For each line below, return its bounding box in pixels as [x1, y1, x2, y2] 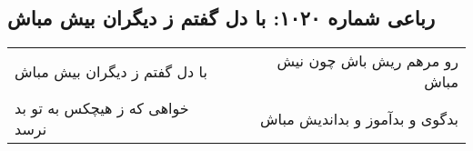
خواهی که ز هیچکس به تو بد [15, 97, 189, 119]
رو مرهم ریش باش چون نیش [277, 50, 458, 72]
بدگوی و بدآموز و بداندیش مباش [259, 107, 458, 129]
